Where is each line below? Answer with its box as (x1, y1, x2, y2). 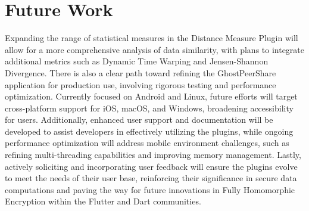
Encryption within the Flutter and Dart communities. (5, 195, 201, 207)
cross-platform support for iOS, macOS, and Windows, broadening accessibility (5, 101, 294, 114)
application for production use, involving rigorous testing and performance (5, 78, 276, 91)
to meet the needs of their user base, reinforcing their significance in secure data (5, 172, 297, 184)
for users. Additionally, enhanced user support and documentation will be (5, 113, 273, 126)
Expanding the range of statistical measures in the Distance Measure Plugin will (5, 32, 298, 44)
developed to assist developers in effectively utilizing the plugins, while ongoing (5, 125, 294, 137)
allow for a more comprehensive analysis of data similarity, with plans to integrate (5, 43, 305, 55)
